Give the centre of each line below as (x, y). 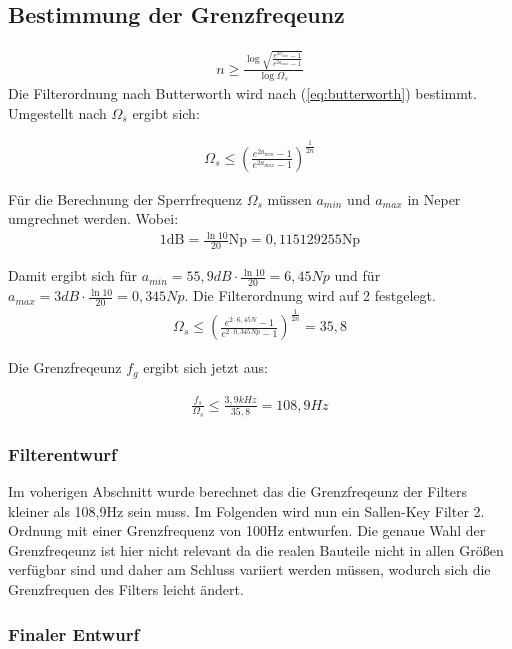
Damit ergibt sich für (73, 275)
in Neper (434, 198)
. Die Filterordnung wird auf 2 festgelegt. (310, 295)
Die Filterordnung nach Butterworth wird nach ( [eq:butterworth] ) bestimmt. (242, 93)
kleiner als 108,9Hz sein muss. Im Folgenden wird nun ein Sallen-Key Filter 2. (246, 510)
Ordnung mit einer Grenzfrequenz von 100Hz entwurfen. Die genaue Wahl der (247, 530)
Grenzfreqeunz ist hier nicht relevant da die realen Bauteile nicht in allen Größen (256, 549)
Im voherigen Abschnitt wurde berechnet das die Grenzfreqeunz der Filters (237, 491)
